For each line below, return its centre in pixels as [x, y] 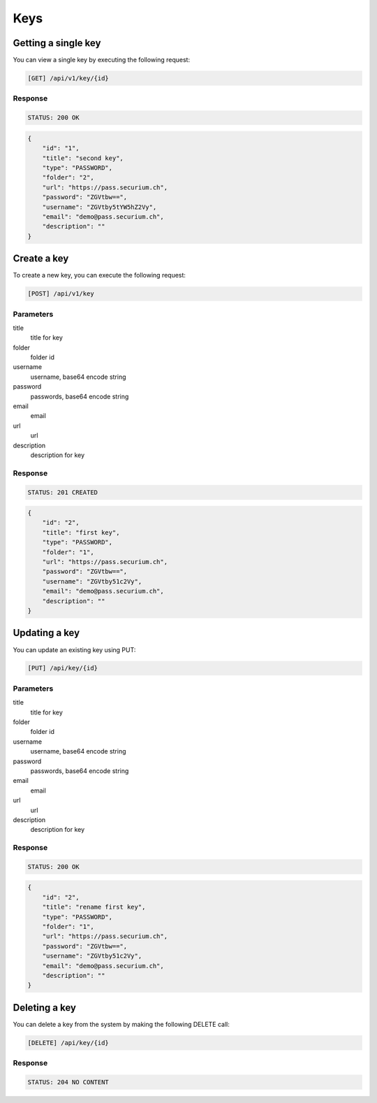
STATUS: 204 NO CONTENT [68, 1082]
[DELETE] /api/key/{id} [68, 1043]
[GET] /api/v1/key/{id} [68, 78]
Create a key [41, 259]
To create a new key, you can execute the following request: [99, 275]
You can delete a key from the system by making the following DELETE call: [121, 1024]
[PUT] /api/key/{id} [62, 668]
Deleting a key [45, 1008]
